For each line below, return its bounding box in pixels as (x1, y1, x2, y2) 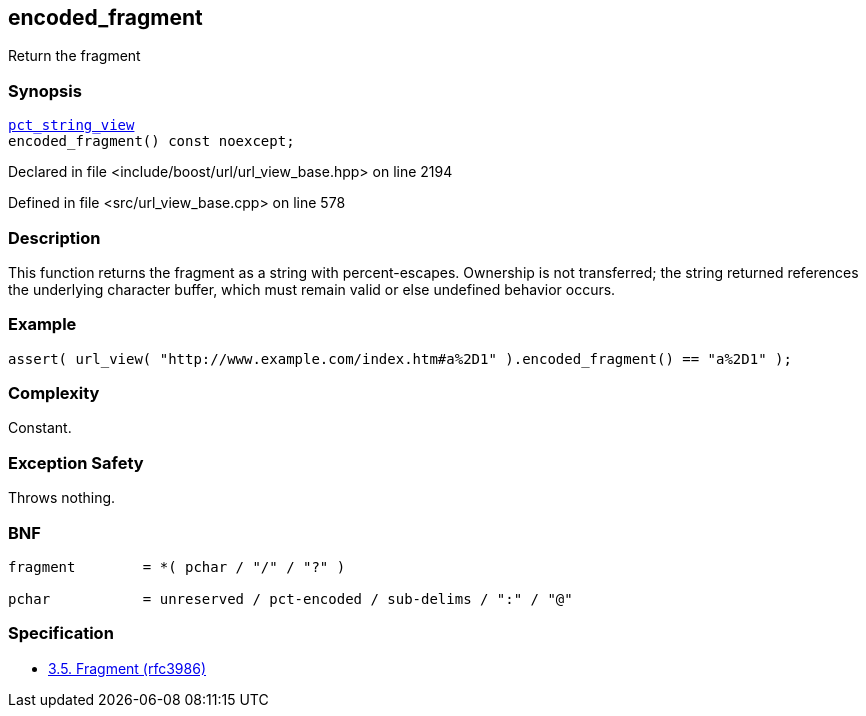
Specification (8, 623, 114, 644)
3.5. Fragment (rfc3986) (48, 659, 206, 677)
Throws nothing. (8, 489, 116, 507)
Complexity (8, 383, 100, 404)
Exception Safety (8, 452, 144, 473)
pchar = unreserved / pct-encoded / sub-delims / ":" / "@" (8, 590, 573, 607)
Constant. (8, 419, 72, 437)
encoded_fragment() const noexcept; (8, 133, 295, 150)
